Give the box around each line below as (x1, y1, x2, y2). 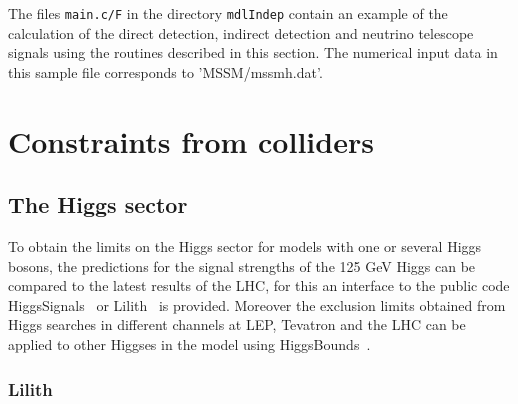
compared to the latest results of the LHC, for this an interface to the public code (8, 275, 510, 296)
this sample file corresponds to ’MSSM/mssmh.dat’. (8, 61, 323, 82)
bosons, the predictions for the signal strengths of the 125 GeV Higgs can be (8, 255, 476, 276)
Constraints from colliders (8, 120, 374, 161)
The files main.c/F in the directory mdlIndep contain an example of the (8, 3, 448, 23)
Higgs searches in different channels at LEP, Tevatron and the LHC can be (8, 314, 466, 335)
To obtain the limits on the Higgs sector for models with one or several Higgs (8, 236, 482, 257)
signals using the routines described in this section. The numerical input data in (8, 42, 498, 63)
